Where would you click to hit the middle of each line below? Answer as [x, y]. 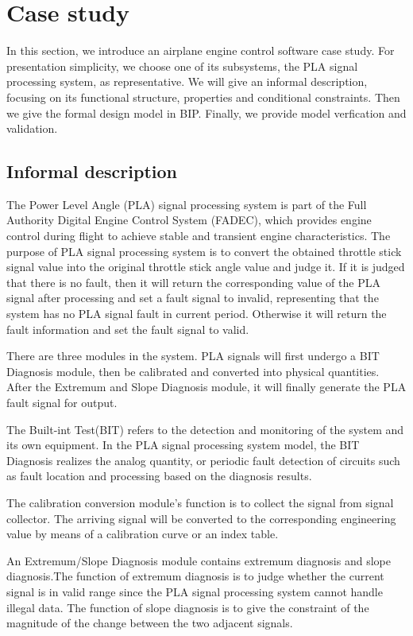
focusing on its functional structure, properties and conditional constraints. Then [203, 97]
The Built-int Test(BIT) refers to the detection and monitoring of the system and [205, 429]
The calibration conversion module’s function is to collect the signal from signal [200, 502]
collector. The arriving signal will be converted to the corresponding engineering [201, 518]
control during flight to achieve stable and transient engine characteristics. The [199, 236]
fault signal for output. [62, 403]
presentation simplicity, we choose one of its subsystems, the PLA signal [182, 66]
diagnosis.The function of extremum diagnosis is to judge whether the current [195, 576]
